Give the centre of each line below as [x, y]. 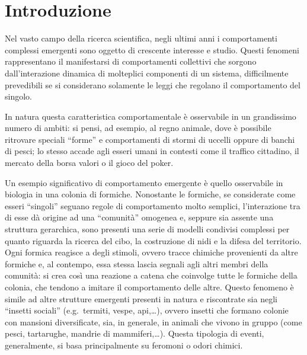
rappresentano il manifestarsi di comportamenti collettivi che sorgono [131, 61]
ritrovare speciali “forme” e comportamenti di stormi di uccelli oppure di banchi [150, 139]
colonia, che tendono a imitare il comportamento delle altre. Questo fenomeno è [149, 287]
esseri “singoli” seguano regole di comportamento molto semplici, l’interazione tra [153, 205]
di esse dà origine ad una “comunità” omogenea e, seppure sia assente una [139, 217]
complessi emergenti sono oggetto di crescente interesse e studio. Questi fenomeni [152, 49]
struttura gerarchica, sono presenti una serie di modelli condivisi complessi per [147, 229]
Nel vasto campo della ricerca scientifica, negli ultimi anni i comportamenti [141, 38]
